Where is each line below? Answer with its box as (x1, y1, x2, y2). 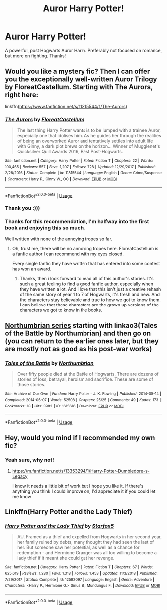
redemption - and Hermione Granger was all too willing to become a (17, 550, 157, 556)
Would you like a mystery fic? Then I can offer (5, 67, 150, 76)
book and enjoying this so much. (5, 224, 85, 231)
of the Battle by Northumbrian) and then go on (5, 329, 151, 337)
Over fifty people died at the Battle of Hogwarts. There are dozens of (17, 371, 159, 377)
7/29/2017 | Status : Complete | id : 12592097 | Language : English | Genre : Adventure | (5, 577, 155, 582)
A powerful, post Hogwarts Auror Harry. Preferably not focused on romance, (5, 47, 162, 53)
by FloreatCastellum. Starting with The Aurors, (5, 83, 153, 91)
